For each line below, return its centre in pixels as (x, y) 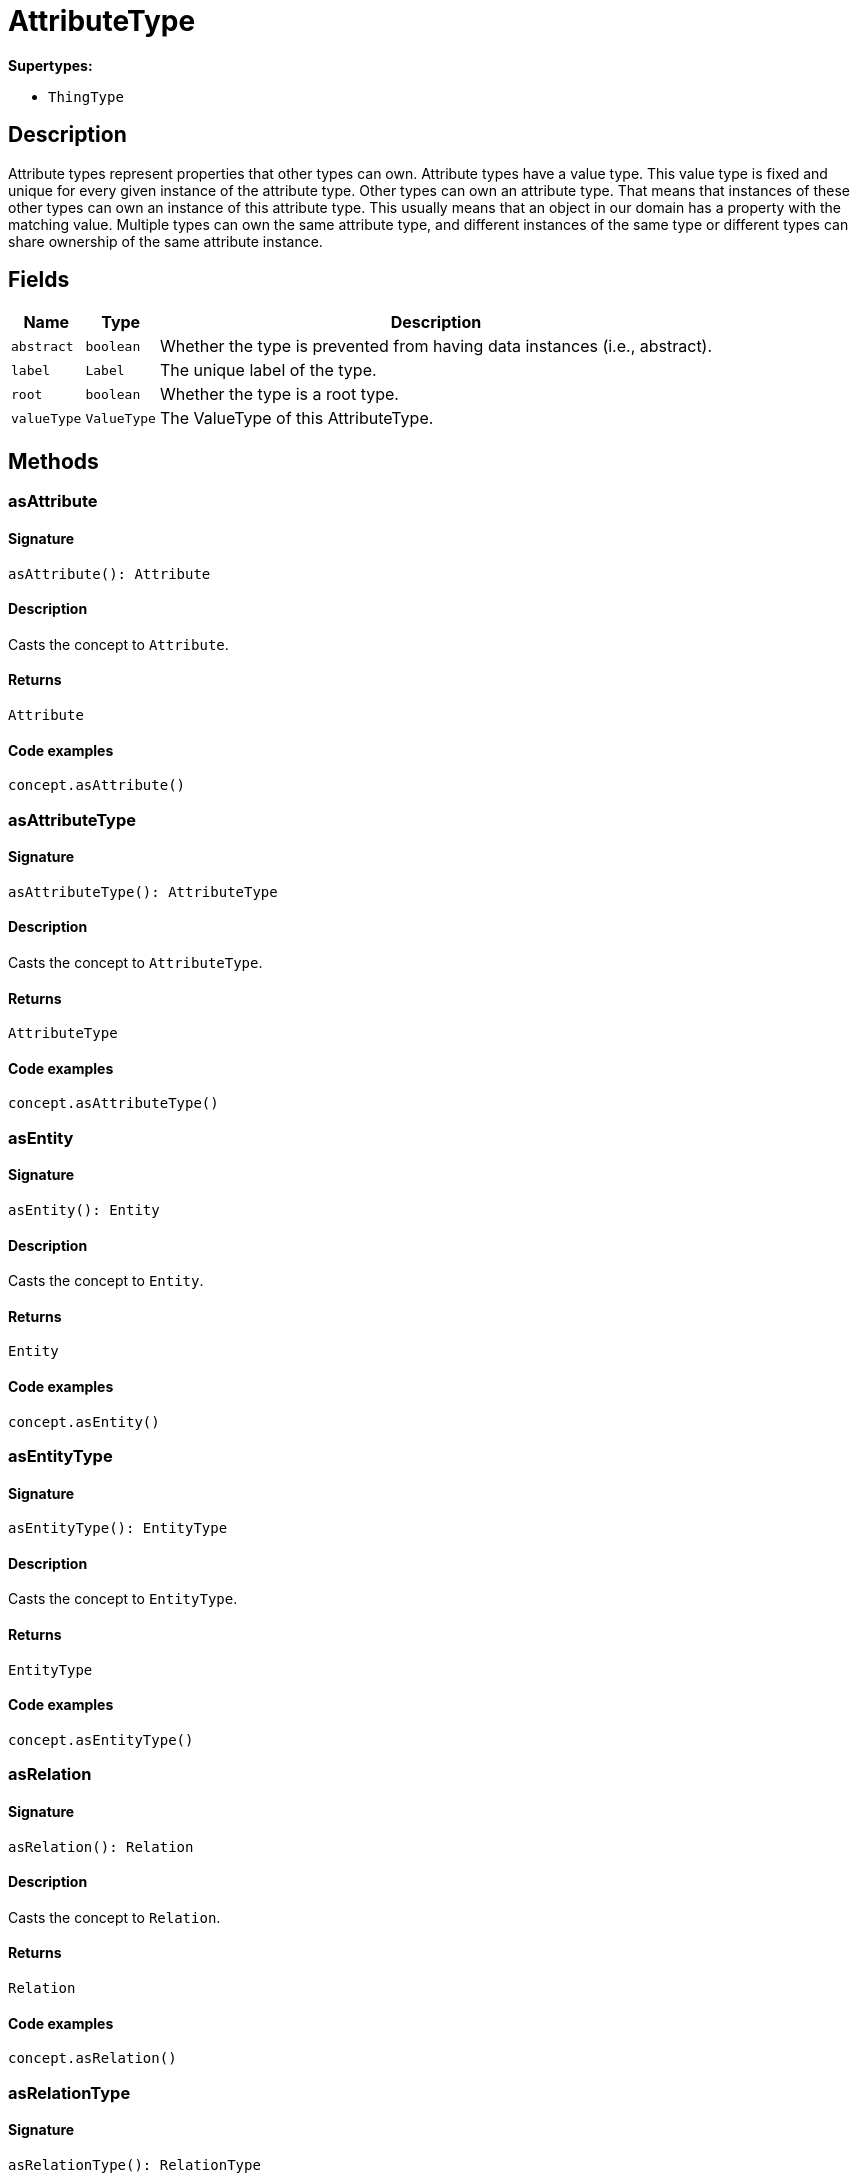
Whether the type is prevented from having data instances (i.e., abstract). (436, 346)
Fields (39, 280)
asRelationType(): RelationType (134, 2164)
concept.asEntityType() (101, 1739)
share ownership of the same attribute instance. (165, 241)
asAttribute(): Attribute (109, 573)
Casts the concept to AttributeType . (135, 962)
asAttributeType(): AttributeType (143, 891)
